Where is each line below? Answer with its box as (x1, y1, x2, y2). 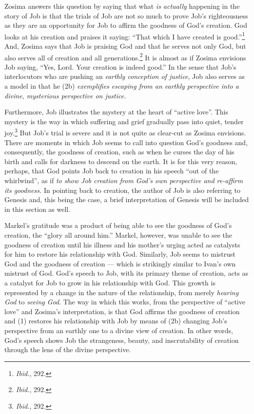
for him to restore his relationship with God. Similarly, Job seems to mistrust (4, 249, 235, 259)
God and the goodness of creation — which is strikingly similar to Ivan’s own (4, 258, 236, 268)
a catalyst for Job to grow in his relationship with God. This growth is (4, 278, 215, 287)
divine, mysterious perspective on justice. (4, 90, 126, 100)
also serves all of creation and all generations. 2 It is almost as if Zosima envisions (4, 51, 246, 62)
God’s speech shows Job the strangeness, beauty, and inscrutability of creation (4, 335, 239, 345)
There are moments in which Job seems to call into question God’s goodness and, (4, 137, 248, 147)
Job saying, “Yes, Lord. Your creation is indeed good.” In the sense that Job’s (4, 61, 236, 72)
